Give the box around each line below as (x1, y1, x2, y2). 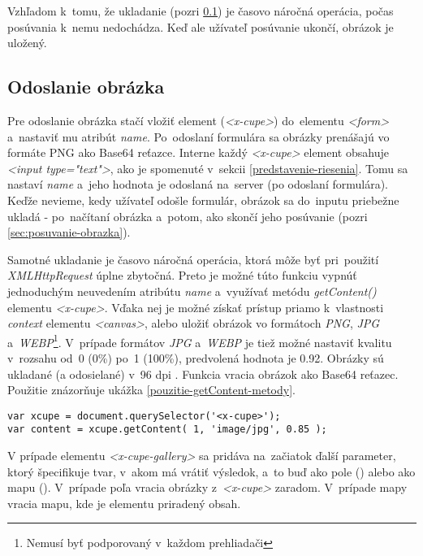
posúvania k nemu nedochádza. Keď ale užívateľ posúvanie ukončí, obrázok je (7, 18, 394, 35)
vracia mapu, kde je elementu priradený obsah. (7, 494, 241, 511)
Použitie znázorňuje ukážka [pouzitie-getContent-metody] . (7, 381, 296, 398)
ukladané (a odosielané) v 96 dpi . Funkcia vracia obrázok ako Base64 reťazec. (7, 365, 399, 382)
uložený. (7, 34, 47, 51)
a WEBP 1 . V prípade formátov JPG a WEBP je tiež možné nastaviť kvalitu (7, 331, 392, 350)
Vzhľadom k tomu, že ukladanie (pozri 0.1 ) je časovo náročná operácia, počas (7, 2, 394, 19)
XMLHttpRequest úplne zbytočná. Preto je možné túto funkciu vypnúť (7, 267, 357, 284)
